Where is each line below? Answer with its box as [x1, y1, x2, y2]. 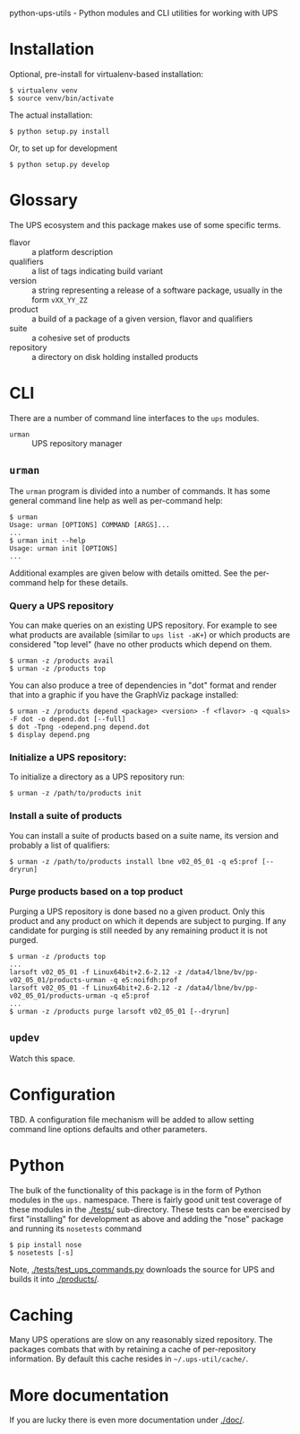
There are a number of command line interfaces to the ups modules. [9, 412, 260, 423]
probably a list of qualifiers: [9, 840, 110, 850]
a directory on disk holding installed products [31, 351, 199, 362]
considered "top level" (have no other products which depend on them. [9, 638, 272, 649]
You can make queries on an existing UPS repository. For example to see [9, 620, 278, 630]
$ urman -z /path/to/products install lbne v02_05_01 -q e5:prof [9, 857, 258, 866]
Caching [9, 1305, 73, 1325]
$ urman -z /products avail [9, 655, 115, 665]
